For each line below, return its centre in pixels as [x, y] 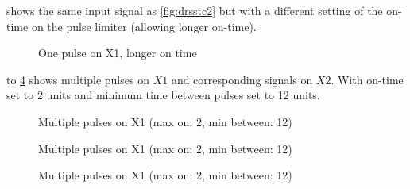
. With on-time [367, 79]
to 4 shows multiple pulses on [78, 79]
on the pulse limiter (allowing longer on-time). [144, 26]
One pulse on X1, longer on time [118, 53]
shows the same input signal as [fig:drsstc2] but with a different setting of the [195, 10]
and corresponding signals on [242, 79]
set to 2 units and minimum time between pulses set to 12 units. [163, 95]
